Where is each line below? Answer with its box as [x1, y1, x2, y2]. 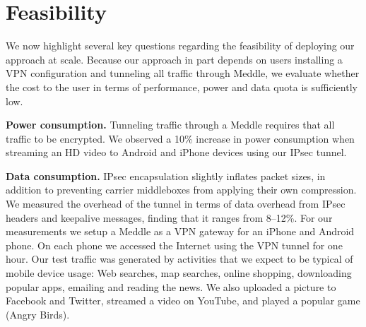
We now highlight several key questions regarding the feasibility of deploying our [6, 38, 355, 53]
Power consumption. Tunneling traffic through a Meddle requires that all [6, 117, 335, 132]
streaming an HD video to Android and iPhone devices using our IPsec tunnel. [6, 145, 347, 160]
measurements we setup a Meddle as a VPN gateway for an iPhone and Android [6, 224, 355, 239]
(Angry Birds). [6, 307, 70, 321]
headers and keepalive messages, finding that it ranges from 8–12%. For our [6, 210, 333, 225]
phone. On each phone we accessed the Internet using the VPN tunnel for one [6, 237, 343, 252]
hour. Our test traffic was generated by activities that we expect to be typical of [6, 251, 353, 266]
